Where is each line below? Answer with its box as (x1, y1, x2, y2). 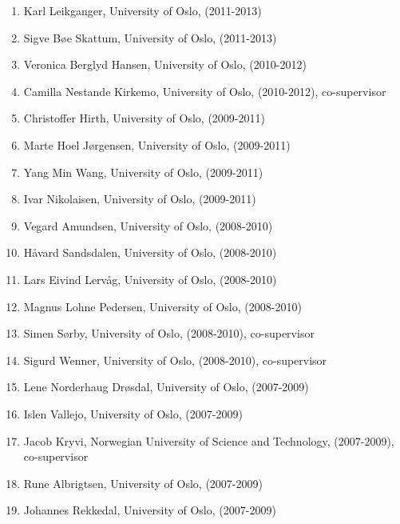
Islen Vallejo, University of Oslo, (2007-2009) (23, 405, 243, 422)
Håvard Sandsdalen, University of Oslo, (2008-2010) (23, 244, 277, 261)
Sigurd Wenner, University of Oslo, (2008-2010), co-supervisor (23, 351, 327, 368)
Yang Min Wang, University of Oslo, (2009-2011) (23, 163, 263, 180)
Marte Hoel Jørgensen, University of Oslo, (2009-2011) (23, 136, 291, 153)
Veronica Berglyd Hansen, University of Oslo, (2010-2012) (23, 56, 307, 73)
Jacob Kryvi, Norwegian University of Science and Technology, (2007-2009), (23, 432, 394, 449)
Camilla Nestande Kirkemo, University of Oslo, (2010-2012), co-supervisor (23, 82, 386, 99)
